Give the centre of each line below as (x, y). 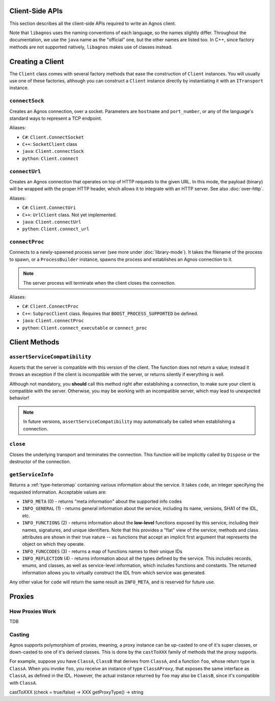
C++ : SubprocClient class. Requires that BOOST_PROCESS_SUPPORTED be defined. (110, 313)
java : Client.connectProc (53, 320)
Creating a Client (37, 61)
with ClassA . (23, 683)
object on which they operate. (53, 544)
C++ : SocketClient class (50, 144)
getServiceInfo (31, 475)
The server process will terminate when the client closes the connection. (99, 283)
